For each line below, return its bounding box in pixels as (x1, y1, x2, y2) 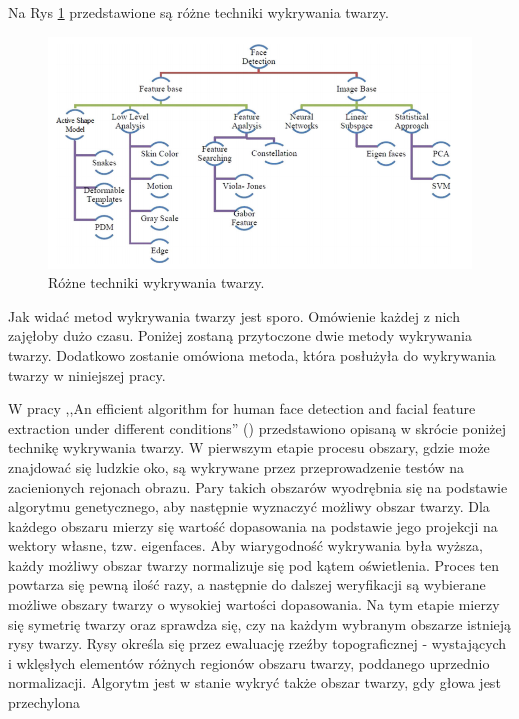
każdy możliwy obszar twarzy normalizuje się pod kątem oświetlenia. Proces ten (8, 554, 500, 575)
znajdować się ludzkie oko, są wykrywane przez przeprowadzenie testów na (8, 456, 465, 477)
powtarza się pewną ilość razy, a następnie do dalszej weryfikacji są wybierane (8, 574, 486, 595)
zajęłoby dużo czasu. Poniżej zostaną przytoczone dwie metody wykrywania (8, 325, 473, 346)
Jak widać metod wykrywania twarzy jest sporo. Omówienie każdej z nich (8, 305, 460, 326)
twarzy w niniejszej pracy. (8, 364, 166, 385)
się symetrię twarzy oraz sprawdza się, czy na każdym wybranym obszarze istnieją (8, 613, 512, 634)
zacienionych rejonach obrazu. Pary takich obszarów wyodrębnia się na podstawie (8, 476, 508, 497)
